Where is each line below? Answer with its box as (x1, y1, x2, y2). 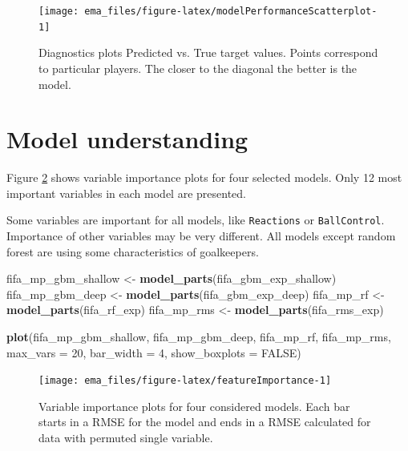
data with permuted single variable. (38, 429, 213, 446)
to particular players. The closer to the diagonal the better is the (38, 59, 358, 76)
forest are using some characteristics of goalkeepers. (6, 243, 259, 260)
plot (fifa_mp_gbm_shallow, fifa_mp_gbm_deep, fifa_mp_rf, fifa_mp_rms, (6, 328, 391, 345)
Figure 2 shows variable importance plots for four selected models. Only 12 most (6, 169, 402, 186)
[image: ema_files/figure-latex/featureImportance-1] (38, 375, 332, 387)
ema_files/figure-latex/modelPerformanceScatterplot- (84, 6, 378, 17)
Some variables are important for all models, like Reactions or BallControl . (6, 211, 385, 228)
